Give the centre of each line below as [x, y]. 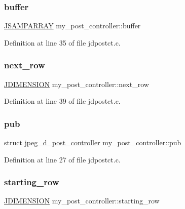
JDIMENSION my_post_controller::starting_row [82, 201]
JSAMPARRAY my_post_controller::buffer [72, 26]
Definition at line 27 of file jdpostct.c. [62, 159]
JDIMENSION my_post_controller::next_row [77, 84]
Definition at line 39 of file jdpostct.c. [62, 101]
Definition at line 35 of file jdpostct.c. [62, 42]
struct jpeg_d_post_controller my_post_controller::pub [93, 142]
